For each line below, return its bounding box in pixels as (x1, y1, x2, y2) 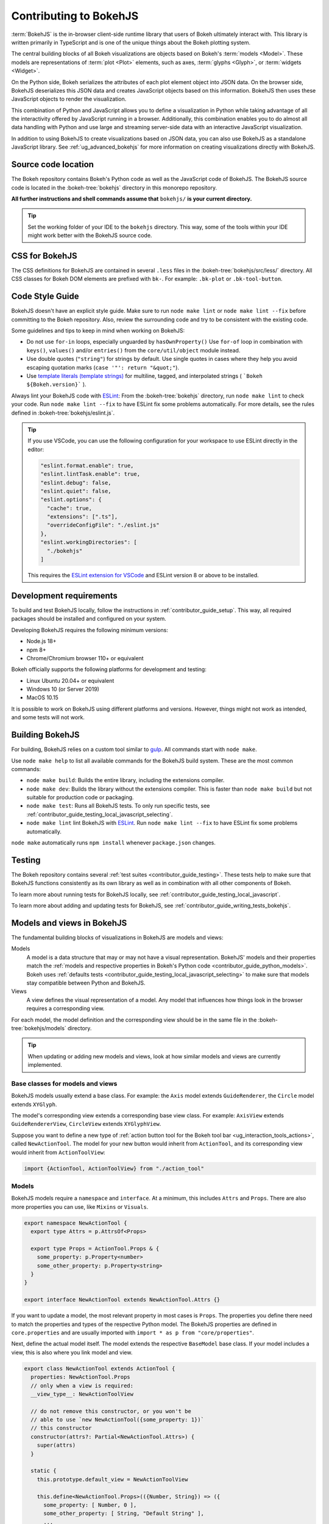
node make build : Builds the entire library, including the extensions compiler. (26, 777, 225, 784)
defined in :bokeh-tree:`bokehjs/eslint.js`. (11, 409, 115, 416)
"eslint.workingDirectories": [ (40, 539, 137, 546)
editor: (27, 446, 44, 453)
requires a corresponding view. (26, 1005, 105, 1012)
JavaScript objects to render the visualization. (11, 95, 127, 103)
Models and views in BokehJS (11, 917, 127, 928)
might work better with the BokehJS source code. (27, 232, 152, 239)
